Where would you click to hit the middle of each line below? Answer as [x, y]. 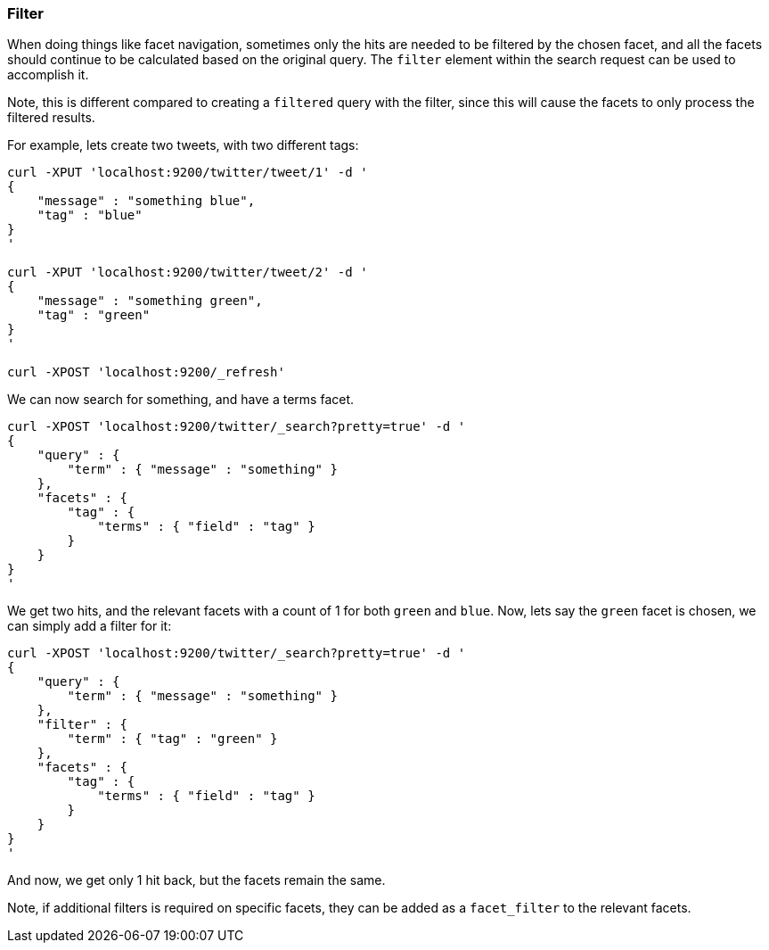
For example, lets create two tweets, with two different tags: [183, 145]
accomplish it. [48, 75]
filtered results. [51, 118]
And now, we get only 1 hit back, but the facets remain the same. [196, 880]
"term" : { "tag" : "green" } [172, 739]
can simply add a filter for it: [90, 626]
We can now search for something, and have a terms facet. [181, 400]
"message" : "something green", [150, 301]
